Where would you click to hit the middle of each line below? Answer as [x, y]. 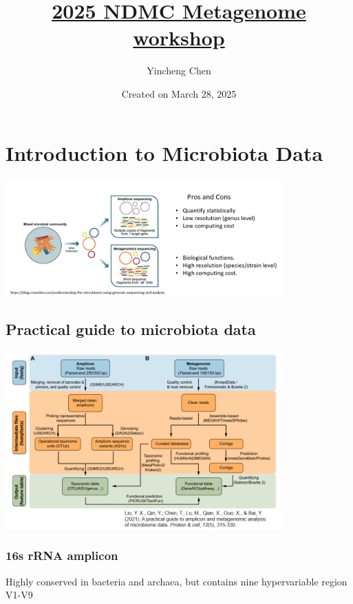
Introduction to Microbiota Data [164, 152]
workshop [179, 37]
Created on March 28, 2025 [179, 93]
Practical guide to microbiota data [131, 328]
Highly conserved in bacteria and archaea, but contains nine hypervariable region [176, 581]
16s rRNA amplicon [62, 556]
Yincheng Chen [179, 71]
